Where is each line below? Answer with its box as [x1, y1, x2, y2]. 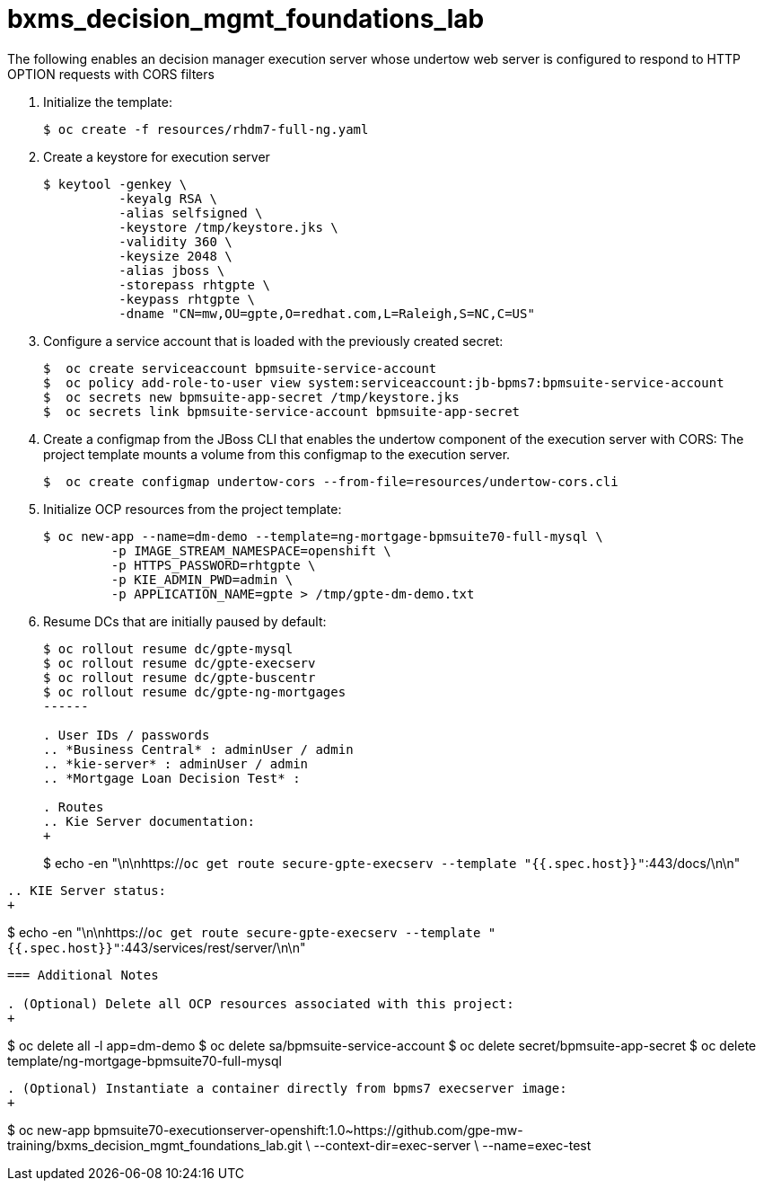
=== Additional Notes [7, 967, 159, 982]
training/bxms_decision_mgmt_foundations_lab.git [7, 1137, 303, 1153]
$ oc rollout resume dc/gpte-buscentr [43, 669, 316, 685]
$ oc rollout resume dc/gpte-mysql [43, 641, 294, 656]
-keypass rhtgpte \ [118, 291, 256, 306]
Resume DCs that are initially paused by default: [43, 613, 327, 629]
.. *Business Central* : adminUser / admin [43, 741, 354, 757]
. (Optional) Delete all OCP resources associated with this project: [7, 996, 514, 1011]
